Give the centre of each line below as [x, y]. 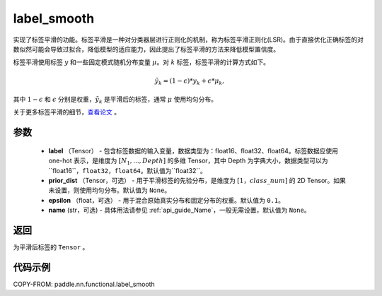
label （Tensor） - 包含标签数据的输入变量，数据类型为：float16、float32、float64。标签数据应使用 [193, 150]
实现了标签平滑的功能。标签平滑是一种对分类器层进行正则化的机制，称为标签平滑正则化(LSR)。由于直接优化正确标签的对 [189, 40]
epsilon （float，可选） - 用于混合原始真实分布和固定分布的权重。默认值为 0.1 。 [166, 200]
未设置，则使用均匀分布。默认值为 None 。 [110, 190]
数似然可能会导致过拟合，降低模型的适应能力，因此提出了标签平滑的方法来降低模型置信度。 [146, 49]
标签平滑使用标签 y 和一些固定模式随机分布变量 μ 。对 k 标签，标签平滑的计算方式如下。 [141, 62]
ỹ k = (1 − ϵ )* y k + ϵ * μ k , [190, 81]
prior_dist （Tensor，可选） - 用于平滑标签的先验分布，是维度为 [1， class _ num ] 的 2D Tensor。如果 [197, 181]
